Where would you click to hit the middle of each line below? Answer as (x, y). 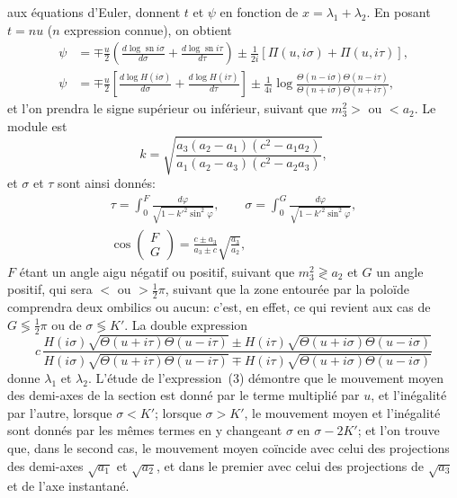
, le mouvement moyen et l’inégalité (342, 412)
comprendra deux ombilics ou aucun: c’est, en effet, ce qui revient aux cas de (219, 307)
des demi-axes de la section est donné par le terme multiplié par (184, 395)
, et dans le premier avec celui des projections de (290, 465)
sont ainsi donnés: (107, 182)
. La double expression (186, 324)
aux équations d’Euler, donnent (94, 12)
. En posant (399, 12)
